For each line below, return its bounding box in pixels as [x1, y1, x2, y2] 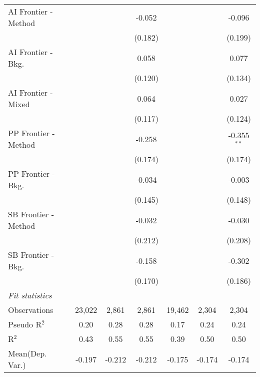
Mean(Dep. [8, 347, 47, 359]
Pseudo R [8, 318, 42, 330]
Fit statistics [8, 289, 52, 301]
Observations [8, 304, 53, 315]
